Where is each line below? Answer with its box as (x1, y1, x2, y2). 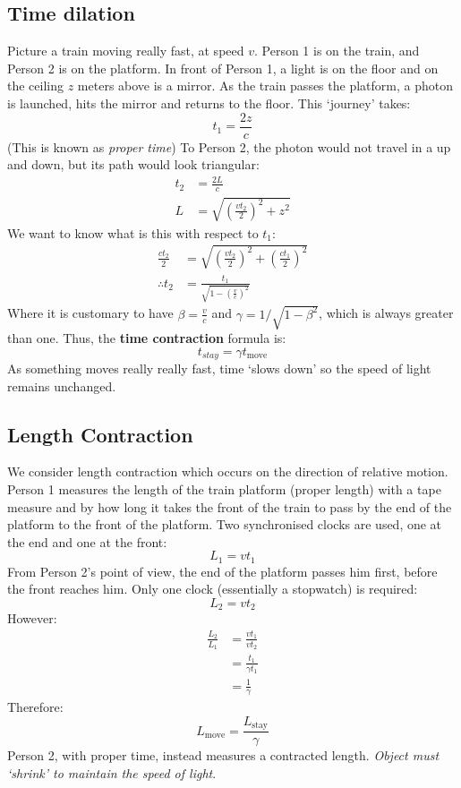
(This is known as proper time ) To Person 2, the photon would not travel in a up (7, 137, 451, 156)
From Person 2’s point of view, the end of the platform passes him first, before (7, 561, 438, 580)
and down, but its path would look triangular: (7, 155, 260, 174)
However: (7, 609, 57, 628)
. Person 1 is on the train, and (254, 41, 420, 60)
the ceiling (7, 76, 64, 95)
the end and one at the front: (7, 532, 167, 551)
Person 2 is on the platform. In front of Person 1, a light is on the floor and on (7, 58, 439, 77)
